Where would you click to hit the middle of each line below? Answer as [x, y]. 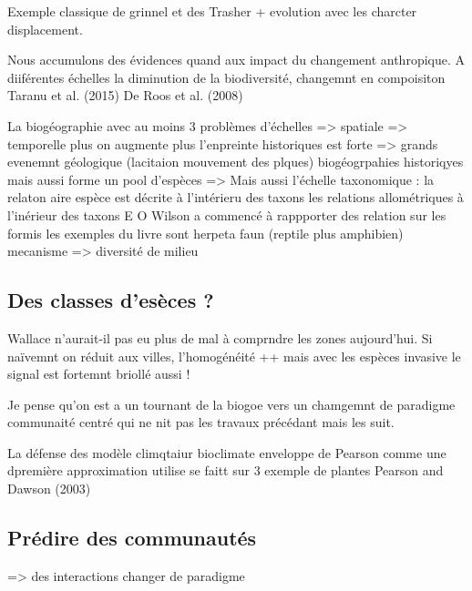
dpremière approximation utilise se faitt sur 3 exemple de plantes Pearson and [226, 470]
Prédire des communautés [132, 538]
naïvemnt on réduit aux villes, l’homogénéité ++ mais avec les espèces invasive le [234, 356]
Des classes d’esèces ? [111, 300]
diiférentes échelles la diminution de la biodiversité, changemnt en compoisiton [226, 77]
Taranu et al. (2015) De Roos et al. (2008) [125, 95]
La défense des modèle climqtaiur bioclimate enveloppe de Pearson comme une [227, 452]
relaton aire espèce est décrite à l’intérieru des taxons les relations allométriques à [236, 197]
